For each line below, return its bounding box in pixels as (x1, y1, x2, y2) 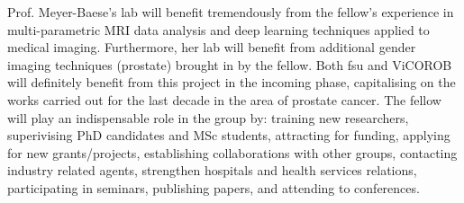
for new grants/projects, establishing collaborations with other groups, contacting (7, 143, 458, 162)
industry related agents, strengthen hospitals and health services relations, (7, 161, 417, 180)
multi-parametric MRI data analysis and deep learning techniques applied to (7, 20, 430, 39)
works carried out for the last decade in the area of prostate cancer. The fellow (7, 90, 441, 109)
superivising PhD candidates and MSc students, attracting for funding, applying (7, 126, 450, 145)
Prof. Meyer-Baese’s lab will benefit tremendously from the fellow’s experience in (7, 3, 454, 21)
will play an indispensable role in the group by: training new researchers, (7, 108, 409, 127)
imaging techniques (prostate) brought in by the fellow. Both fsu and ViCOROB (7, 55, 452, 74)
